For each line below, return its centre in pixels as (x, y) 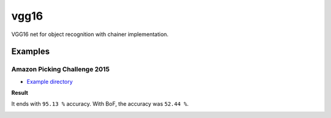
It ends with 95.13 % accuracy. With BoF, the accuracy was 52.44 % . (100, 104)
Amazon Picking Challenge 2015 (60, 69)
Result (20, 93)
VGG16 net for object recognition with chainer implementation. (90, 34)
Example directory (50, 81)
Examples (31, 52)
